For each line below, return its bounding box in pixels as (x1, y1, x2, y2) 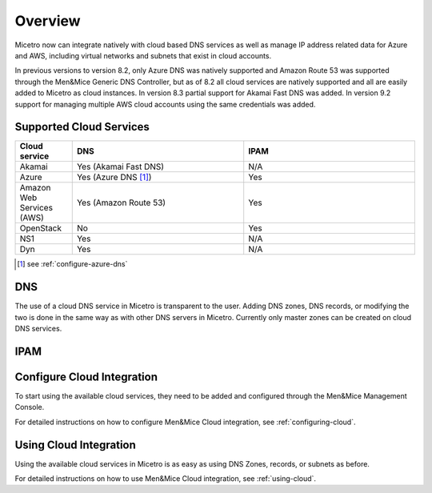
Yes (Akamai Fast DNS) (76, 161, 164, 172)
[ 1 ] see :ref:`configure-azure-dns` (17, 259, 128, 269)
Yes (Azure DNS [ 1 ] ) (76, 172, 152, 183)
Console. (14, 403, 45, 412)
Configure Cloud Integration (14, 370, 158, 383)
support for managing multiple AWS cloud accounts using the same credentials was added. (14, 99, 316, 109)
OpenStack (19, 222, 62, 234)
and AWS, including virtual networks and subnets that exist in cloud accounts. (14, 50, 272, 60)
